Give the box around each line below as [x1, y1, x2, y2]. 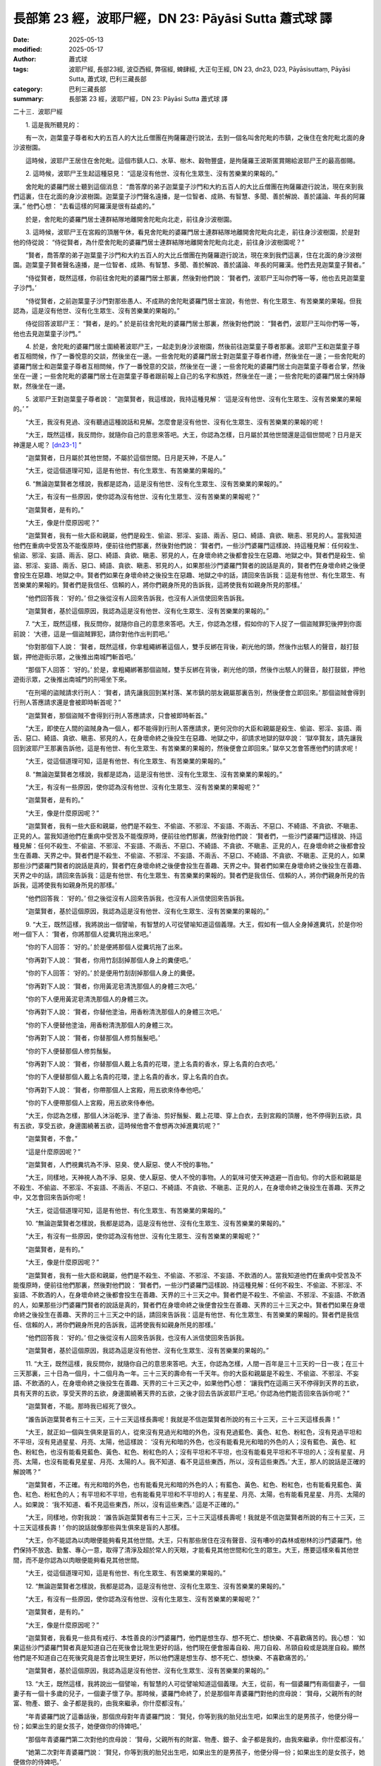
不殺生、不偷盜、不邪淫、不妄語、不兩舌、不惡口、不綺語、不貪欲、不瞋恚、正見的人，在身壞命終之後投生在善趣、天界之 [13, 1183, 365, 1192]
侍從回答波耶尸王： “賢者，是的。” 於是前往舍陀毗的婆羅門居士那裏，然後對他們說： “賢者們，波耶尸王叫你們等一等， [25, 319, 363, 328]
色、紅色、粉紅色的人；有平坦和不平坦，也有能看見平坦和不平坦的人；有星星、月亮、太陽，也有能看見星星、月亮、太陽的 [13, 1491, 365, 1499]
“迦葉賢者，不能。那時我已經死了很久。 [25, 1402, 140, 1411]
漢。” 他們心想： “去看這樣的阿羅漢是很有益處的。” [13, 202, 155, 211]
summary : [13, 94, 44, 102]
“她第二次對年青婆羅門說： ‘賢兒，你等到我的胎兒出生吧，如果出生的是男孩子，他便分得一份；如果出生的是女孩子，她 [25, 1748, 365, 1756]
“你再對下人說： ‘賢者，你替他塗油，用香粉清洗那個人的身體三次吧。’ [25, 1007, 222, 1017]
